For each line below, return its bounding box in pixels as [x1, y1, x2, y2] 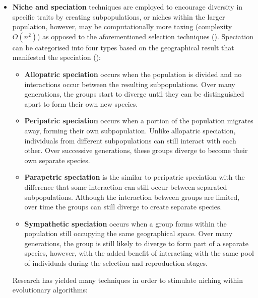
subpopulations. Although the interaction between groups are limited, [24, 191, 240, 202]
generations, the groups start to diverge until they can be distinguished [24, 89, 244, 99]
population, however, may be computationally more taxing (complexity [12, 21, 232, 32]
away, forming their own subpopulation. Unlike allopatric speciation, [24, 125, 236, 135]
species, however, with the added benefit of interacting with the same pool [24, 248, 254, 258]
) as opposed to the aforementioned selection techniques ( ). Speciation [37, 31, 253, 41]
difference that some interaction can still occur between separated [24, 181, 227, 192]
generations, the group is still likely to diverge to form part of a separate [24, 238, 248, 248]
